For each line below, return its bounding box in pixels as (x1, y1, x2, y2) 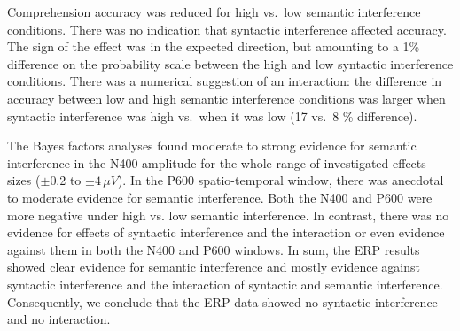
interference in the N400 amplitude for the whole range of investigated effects (7, 153, 426, 172)
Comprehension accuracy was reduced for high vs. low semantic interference (7, 3, 421, 20)
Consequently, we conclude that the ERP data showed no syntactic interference (7, 292, 438, 311)
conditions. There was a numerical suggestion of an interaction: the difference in (7, 72, 442, 90)
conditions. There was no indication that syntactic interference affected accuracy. (7, 19, 447, 38)
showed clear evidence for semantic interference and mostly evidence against (7, 258, 420, 276)
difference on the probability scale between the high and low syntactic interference (7, 54, 454, 73)
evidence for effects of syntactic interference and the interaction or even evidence (7, 223, 445, 242)
